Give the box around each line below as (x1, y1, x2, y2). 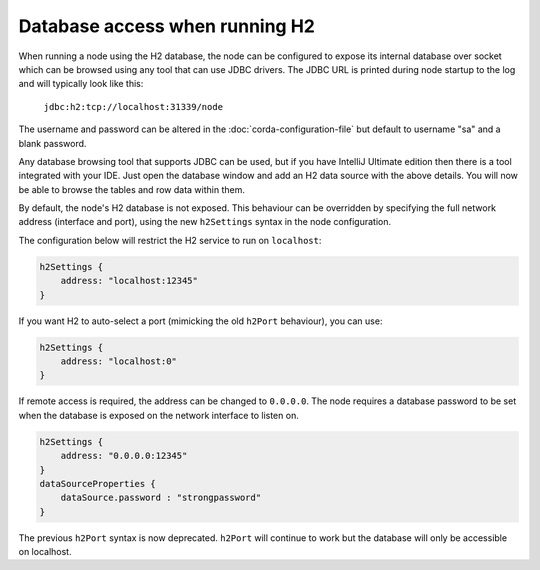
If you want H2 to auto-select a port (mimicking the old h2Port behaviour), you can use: (18, 315, 383, 327)
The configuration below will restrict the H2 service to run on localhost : (18, 234, 322, 246)
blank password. (18, 137, 87, 149)
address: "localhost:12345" (60, 275, 199, 287)
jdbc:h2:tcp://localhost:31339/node (43, 101, 224, 112)
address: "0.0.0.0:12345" (60, 450, 188, 462)
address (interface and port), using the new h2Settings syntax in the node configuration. (18, 216, 392, 228)
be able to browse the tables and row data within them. (18, 183, 245, 195)
